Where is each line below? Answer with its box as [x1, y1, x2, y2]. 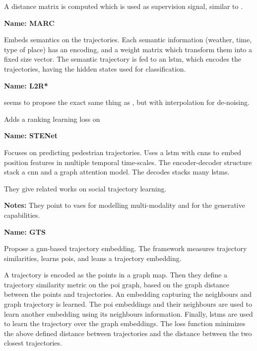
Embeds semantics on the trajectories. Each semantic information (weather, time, [4, 34, 252, 45]
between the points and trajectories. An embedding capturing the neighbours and [4, 289, 252, 299]
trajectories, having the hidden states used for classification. [4, 63, 186, 74]
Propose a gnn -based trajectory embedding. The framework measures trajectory [4, 243, 247, 254]
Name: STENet [4, 130, 58, 141]
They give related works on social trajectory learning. [4, 183, 167, 193]
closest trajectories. [4, 338, 62, 348]
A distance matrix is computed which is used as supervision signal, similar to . [4, 1, 243, 11]
